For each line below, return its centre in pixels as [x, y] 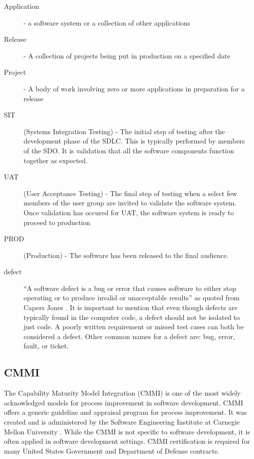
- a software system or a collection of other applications [107, 22]
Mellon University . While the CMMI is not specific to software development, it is [127, 431]
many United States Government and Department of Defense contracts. [112, 450]
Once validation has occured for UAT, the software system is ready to [129, 212]
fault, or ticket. [46, 346]
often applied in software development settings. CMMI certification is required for [127, 441]
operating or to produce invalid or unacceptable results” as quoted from [132, 298]
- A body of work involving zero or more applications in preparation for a [134, 88]
